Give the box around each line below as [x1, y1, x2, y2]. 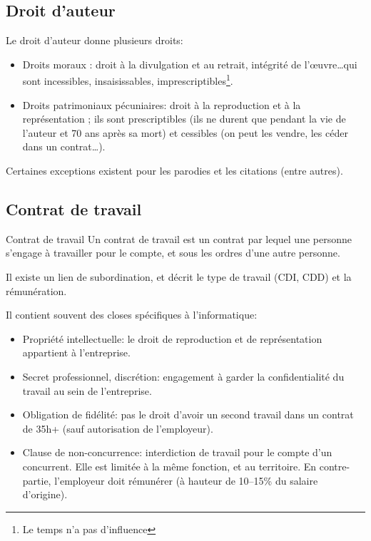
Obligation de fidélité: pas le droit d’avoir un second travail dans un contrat [22, 407, 354, 422]
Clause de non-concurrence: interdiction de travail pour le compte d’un [22, 445, 332, 460]
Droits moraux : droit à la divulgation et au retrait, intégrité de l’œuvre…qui [22, 56, 357, 71]
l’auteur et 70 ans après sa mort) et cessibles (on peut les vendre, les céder [22, 125, 348, 140]
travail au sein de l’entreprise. [22, 383, 152, 398]
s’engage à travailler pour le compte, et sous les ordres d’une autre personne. [6, 245, 340, 260]
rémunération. [6, 283, 67, 298]
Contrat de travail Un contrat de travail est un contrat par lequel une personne [6, 231, 352, 246]
